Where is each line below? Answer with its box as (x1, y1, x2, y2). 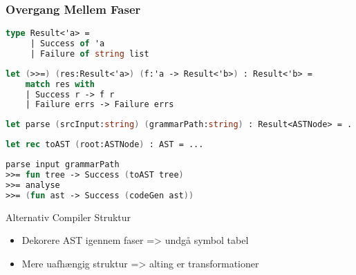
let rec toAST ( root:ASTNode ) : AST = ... (6, 140, 204, 150)
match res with (25, 79, 95, 89)
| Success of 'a (30, 39, 105, 49)
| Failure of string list (30, 48, 149, 59)
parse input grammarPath (6, 160, 120, 170)
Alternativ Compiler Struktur (6, 209, 131, 224)
